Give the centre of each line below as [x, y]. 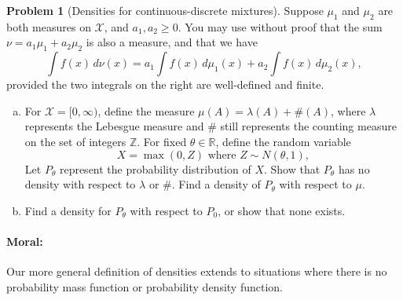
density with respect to [80, 184]
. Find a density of [216, 184]
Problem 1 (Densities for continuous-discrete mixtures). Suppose [165, 10]
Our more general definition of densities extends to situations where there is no [197, 271]
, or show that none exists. [282, 210]
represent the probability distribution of [155, 168]
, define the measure [146, 110]
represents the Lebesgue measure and [114, 126]
